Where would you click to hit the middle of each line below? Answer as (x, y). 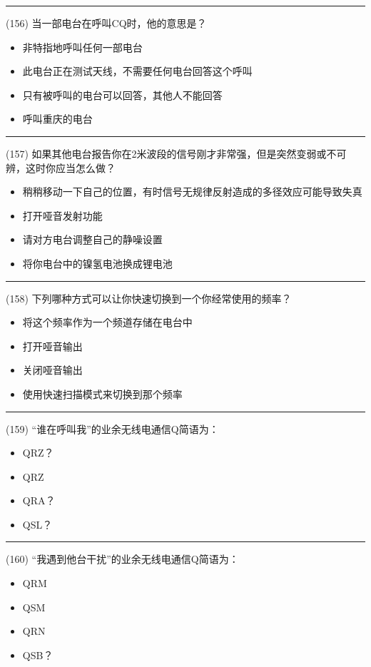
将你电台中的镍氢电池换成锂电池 (97, 263)
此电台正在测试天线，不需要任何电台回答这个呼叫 (137, 71)
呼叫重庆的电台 (57, 119)
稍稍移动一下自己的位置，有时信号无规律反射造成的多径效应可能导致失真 (192, 192)
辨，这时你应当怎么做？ (61, 167)
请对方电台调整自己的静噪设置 (92, 239)
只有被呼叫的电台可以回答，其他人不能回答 (122, 95)
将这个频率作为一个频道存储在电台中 (107, 322)
